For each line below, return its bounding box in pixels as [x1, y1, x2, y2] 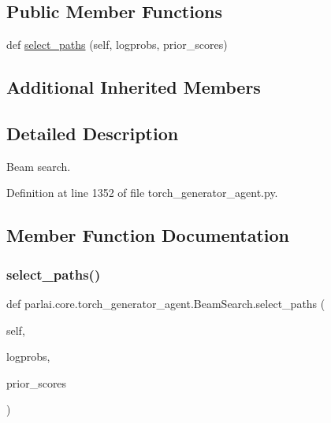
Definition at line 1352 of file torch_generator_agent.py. [6, 184, 278, 201]
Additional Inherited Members [6, 75, 261, 99]
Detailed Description [6, 121, 179, 145]
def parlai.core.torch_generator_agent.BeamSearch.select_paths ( [6, 295, 325, 311]
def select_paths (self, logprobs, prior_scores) [6, 36, 228, 53]
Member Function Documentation [6, 223, 290, 247]
